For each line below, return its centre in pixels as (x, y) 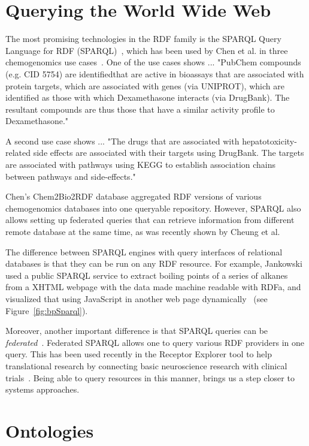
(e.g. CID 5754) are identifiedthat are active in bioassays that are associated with (155, 73)
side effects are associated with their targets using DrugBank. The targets (169, 153)
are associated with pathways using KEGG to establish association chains (141, 165)
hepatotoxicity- (269, 141)
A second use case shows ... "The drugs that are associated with (122, 141)
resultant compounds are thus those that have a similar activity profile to (140, 109)
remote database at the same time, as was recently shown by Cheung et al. (143, 232)
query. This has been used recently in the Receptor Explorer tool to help (139, 354)
